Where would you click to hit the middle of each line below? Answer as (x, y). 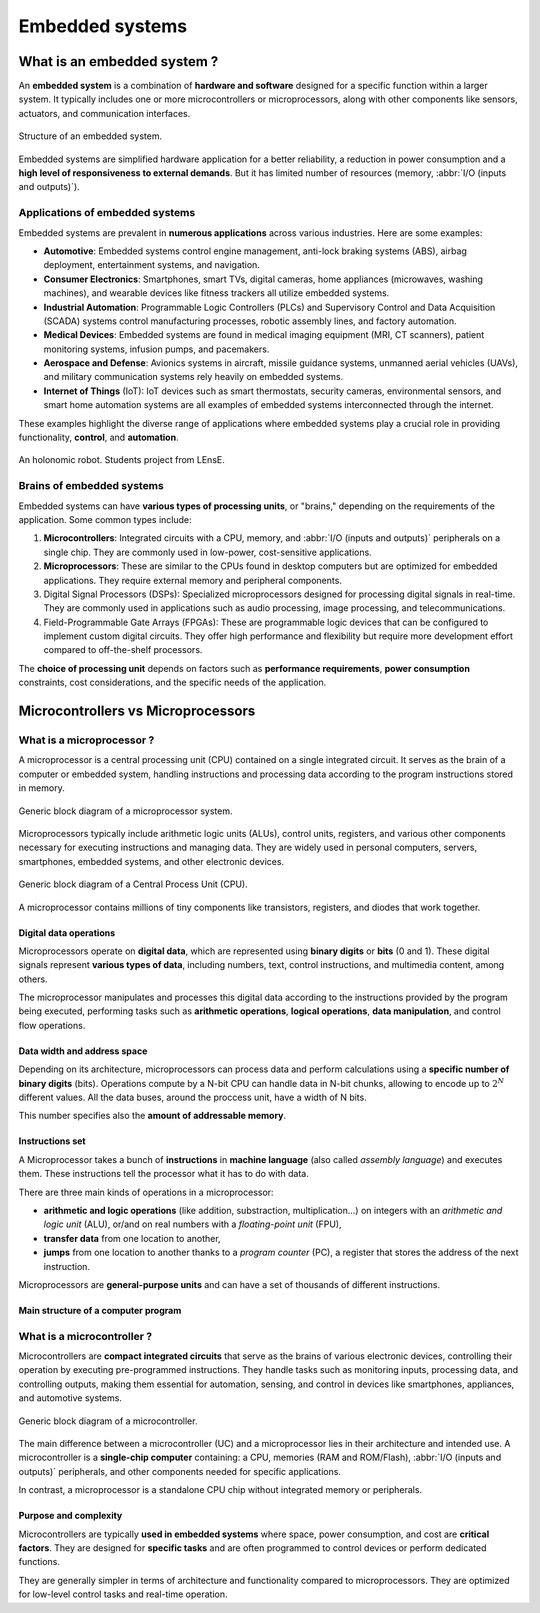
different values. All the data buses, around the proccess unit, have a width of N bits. (192, 1097)
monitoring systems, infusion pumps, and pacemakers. (156, 349)
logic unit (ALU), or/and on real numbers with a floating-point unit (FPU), (192, 1224)
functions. (39, 1562)
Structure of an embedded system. (90, 136)
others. (33, 979)
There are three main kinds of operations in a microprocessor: (146, 1192)
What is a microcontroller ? (85, 1336)
